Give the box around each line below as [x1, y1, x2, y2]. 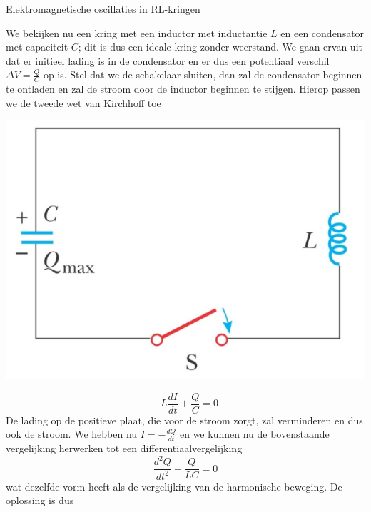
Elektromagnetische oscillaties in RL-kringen [6, 1, 200, 16]
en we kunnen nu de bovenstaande [179, 426, 330, 441]
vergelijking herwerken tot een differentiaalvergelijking [6, 441, 243, 456]
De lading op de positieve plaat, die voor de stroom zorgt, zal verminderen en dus [6, 412, 363, 427]
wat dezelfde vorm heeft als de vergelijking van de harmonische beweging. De [6, 478, 342, 493]
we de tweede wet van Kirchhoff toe [6, 95, 161, 110]
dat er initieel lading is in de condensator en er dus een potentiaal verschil [6, 53, 330, 68]
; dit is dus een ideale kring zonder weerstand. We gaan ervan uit [78, 39, 362, 54]
